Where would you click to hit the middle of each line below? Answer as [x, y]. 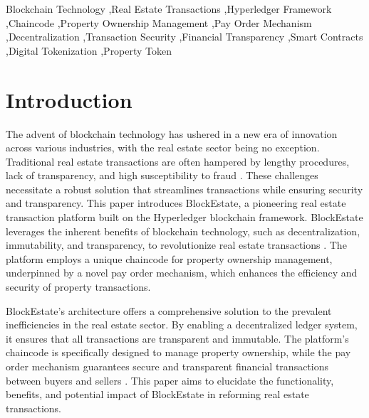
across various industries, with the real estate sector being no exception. [163, 148]
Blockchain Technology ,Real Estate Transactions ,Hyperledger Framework [169, 9]
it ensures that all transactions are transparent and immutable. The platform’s [177, 338]
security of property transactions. [78, 287]
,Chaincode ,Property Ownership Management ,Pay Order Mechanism [159, 22]
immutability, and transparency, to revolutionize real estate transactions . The [176, 245]
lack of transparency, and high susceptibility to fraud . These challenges [162, 175]
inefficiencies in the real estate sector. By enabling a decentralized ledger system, [182, 325]
